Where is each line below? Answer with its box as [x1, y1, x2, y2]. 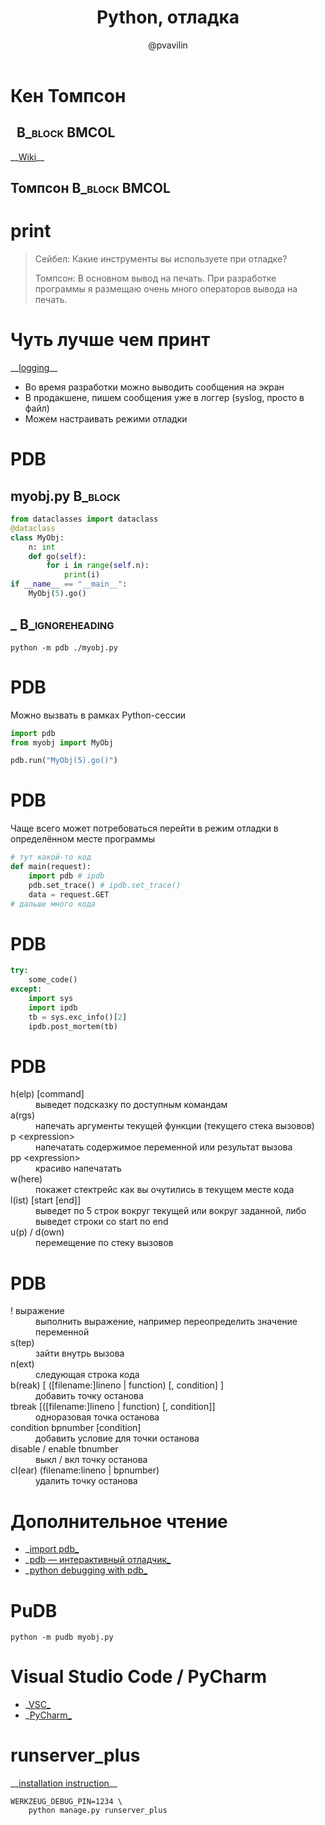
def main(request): [10, 862, 92, 872]
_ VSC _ [24, 1699, 51, 1711]
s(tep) [10, 1337, 35, 1349]
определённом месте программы [10, 833, 155, 845]
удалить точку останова [35, 1475, 138, 1487]
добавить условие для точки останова [35, 1432, 200, 1445]
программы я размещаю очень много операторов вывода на [34, 283, 298, 295]
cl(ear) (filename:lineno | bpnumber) [10, 1464, 160, 1476]
